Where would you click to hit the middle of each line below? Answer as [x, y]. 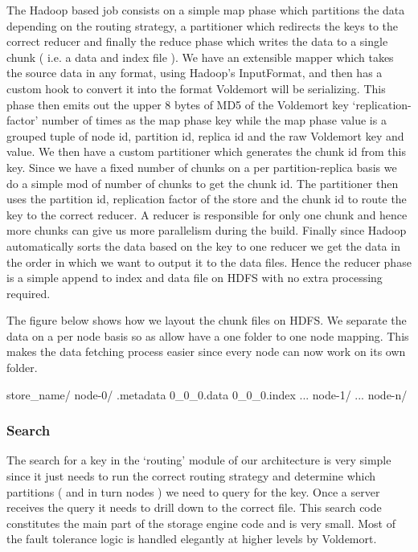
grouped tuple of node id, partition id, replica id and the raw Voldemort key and [205, 135]
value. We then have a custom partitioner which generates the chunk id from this [206, 151]
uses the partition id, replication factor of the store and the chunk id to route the [207, 199]
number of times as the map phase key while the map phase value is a [214, 120]
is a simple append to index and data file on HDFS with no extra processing [195, 278]
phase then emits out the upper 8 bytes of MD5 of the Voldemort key [178, 104]
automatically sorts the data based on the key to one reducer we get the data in [203, 245]
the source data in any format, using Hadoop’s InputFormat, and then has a [195, 73]
